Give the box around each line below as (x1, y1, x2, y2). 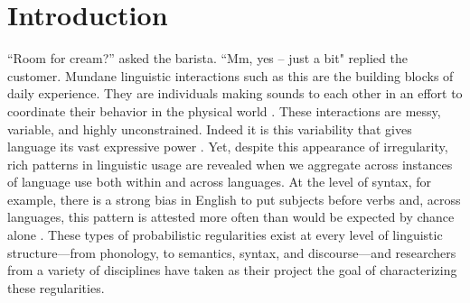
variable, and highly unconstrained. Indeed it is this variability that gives (7, 119, 412, 138)
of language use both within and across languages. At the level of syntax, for (7, 172, 432, 191)
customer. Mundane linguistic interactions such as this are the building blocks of (7, 66, 454, 85)
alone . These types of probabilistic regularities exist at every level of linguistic (7, 225, 443, 244)
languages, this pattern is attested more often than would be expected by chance (7, 207, 455, 226)
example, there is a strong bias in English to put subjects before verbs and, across (7, 189, 461, 208)
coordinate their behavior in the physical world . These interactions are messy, (7, 101, 441, 120)
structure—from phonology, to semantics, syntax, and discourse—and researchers (7, 243, 456, 262)
